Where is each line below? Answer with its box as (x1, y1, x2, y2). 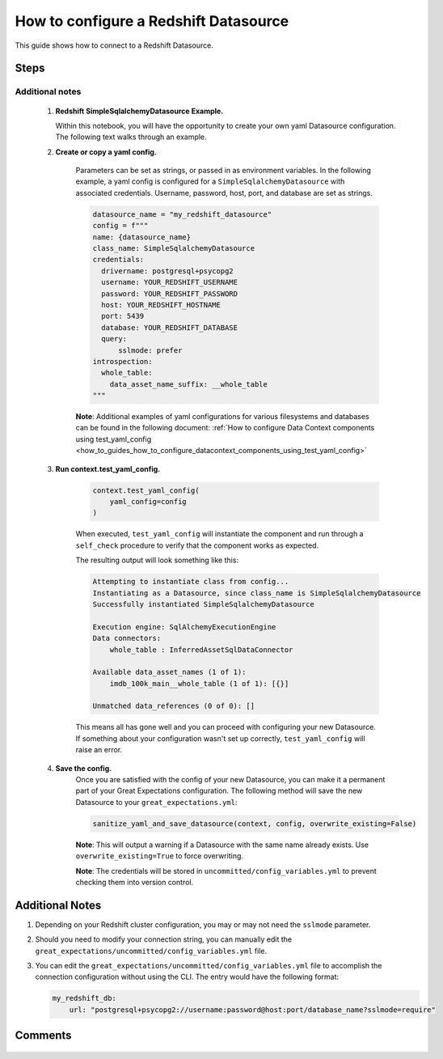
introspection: (92, 357, 153, 366)
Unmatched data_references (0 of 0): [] (92, 701, 255, 711)
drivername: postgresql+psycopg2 (101, 266, 234, 275)
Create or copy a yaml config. (55, 146, 157, 157)
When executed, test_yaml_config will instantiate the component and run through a (75, 529, 364, 539)
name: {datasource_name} (92, 232, 192, 242)
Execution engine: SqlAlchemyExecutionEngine (92, 622, 276, 631)
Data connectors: (92, 633, 162, 643)
